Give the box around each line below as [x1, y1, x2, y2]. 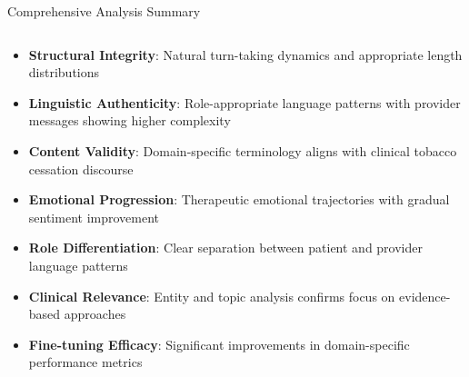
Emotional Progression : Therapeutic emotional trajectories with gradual [28, 190, 450, 209]
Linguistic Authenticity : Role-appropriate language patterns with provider [28, 93, 461, 112]
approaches [64, 304, 126, 323]
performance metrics [28, 352, 143, 372]
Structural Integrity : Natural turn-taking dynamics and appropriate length [28, 45, 463, 64]
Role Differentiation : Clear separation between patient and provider [28, 238, 423, 257]
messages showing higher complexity [28, 111, 231, 130]
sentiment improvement [28, 207, 160, 226]
